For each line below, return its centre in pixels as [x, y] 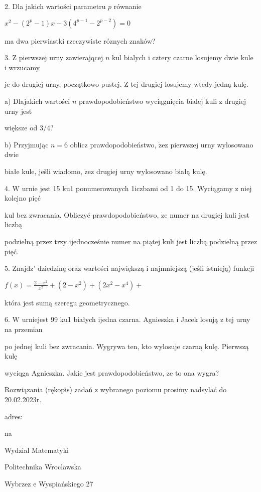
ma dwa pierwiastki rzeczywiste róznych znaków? [80, 40]
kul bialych [129, 57]
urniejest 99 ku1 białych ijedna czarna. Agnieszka [98, 319]
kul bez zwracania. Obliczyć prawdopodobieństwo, [82, 214]
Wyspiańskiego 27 [66, 483]
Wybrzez [18, 483]
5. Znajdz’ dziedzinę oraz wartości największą [74, 268]
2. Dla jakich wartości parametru [55, 6]
